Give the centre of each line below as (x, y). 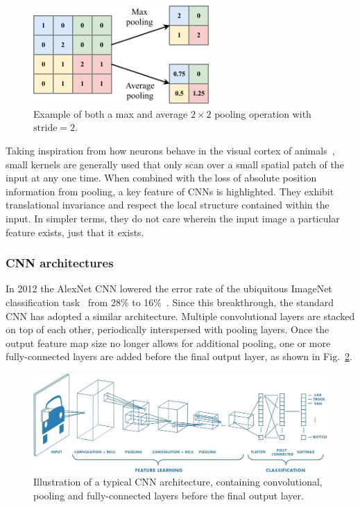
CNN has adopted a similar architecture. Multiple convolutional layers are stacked (180, 315)
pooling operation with (263, 113)
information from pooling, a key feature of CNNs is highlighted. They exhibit (170, 191)
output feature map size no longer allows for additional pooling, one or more (168, 343)
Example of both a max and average (111, 113)
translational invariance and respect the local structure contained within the (168, 205)
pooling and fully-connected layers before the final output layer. (169, 495)
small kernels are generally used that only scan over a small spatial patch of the (175, 164)
